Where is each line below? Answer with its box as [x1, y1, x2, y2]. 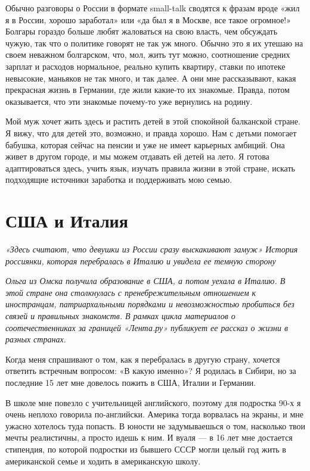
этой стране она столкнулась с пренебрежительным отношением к [5, 286, 256, 298]
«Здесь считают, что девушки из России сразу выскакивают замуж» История [5, 243, 298, 255]
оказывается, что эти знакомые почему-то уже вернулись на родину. [5, 95, 253, 107]
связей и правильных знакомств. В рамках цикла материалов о [5, 310, 235, 322]
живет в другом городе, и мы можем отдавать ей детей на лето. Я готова [5, 150, 269, 163]
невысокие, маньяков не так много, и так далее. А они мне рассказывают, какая [5, 71, 296, 84]
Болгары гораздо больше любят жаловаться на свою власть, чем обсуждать [5, 25, 278, 38]
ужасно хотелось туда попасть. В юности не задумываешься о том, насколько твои [5, 419, 306, 432]
